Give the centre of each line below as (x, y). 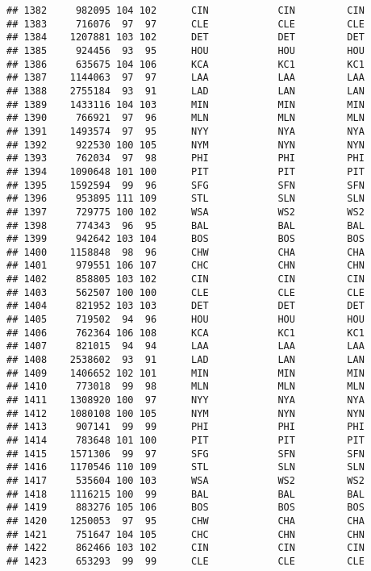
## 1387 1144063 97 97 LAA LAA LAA (185, 78)
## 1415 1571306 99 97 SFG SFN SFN (185, 454)
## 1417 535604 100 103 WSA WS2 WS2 (185, 480)
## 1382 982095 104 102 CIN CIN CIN (185, 10)
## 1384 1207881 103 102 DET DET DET (185, 38)
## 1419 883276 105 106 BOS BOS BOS (185, 508)
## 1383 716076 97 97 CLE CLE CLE (185, 24)
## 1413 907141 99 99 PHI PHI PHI (185, 427)
